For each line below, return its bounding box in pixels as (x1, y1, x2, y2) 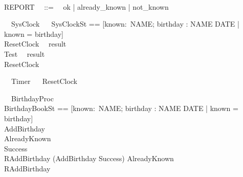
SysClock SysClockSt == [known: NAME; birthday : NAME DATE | (11, 18, 239, 29)
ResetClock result (4, 38, 67, 49)
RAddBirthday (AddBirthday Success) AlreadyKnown (4, 153, 174, 164)
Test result (4, 48, 45, 59)
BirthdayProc (11, 93, 54, 103)
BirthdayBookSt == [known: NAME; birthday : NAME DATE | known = (4, 103, 238, 114)
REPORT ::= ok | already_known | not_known (4, 1, 169, 12)
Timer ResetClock (11, 76, 77, 86)
